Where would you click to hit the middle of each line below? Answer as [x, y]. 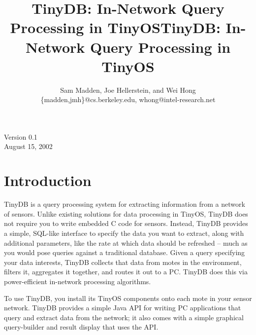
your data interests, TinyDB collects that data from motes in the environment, [123, 262]
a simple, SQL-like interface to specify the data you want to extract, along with [124, 233]
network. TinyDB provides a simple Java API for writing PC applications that [123, 308]
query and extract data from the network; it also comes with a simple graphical [124, 317]
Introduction [48, 180]
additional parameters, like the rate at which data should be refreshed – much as [126, 242]
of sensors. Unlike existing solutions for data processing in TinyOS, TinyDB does [126, 213]
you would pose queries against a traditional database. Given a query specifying [125, 252]
